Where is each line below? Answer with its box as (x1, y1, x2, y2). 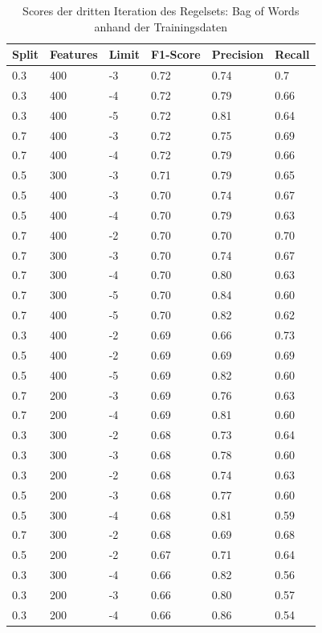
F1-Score (150, 46, 201, 63)
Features (50, 46, 98, 63)
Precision (211, 46, 264, 63)
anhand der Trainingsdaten (94, 18, 227, 35)
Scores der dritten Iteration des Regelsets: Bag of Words (22, 2, 300, 18)
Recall (275, 46, 310, 63)
